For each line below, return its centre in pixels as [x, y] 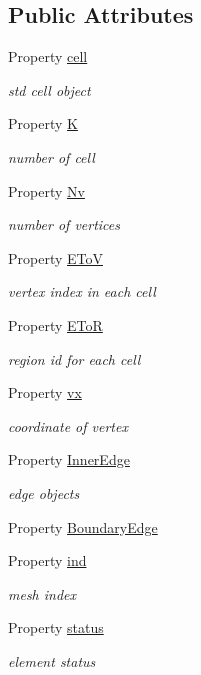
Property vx [45, 392]
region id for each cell [74, 358]
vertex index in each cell [82, 291]
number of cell [51, 156]
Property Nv [46, 190]
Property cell [48, 56]
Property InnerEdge [69, 459]
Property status [56, 627]
